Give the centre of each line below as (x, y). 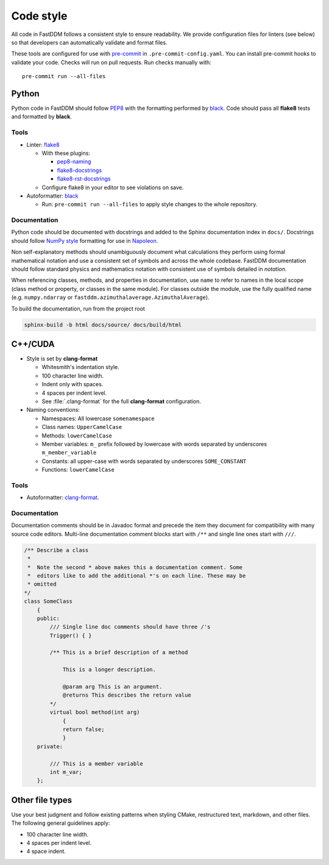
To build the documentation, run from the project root (78, 309)
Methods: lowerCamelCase (77, 436)
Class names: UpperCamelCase (82, 427)
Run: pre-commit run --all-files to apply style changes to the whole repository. (150, 204)
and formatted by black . (42, 117)
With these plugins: (66, 153)
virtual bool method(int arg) (95, 712)
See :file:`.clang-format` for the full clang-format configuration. (121, 401)
